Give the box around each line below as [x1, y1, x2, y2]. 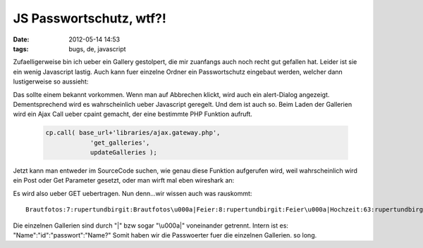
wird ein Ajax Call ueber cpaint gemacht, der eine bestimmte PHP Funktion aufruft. [13, 110, 253, 119]
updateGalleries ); [90, 148, 158, 157]
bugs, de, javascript [68, 44, 126, 53]
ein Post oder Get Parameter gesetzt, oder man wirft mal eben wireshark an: [13, 176, 235, 185]
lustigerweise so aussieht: [13, 77, 89, 86]
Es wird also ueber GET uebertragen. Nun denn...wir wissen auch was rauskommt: [13, 189, 252, 197]
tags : [13, 44, 29, 53]
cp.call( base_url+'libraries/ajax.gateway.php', [45, 129, 221, 137]
